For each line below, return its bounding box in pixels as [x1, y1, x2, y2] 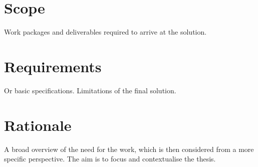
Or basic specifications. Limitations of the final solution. [4, 85, 176, 95]
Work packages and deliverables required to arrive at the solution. [4, 27, 207, 37]
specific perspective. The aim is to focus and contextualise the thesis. [4, 153, 216, 164]
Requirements [4, 56, 102, 76]
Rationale [4, 114, 72, 135]
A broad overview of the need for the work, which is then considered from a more [4, 143, 254, 154]
